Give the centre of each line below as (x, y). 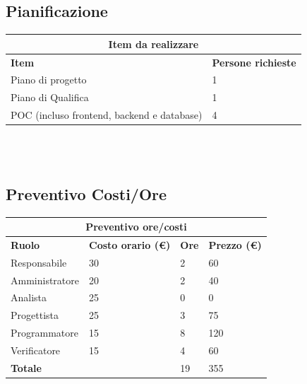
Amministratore (45, 280)
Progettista (35, 315)
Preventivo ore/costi (136, 227)
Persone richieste (254, 62)
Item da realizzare (153, 43)
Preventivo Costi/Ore (86, 193)
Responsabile (39, 262)
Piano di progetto (49, 80)
